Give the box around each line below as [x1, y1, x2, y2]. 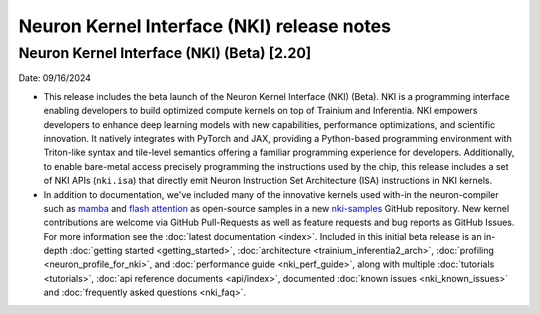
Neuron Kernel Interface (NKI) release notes [18, 15, 392, 37]
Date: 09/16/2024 [18, 72, 92, 84]
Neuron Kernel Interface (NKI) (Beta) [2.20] [18, 44, 312, 62]
